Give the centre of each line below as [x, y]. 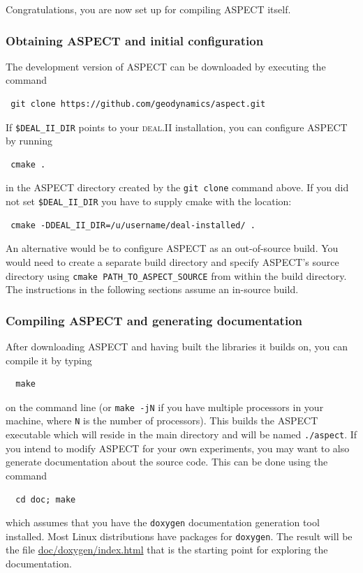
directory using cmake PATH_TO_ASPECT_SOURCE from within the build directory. [176, 275]
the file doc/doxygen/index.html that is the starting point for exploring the [167, 550]
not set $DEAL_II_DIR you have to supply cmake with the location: [149, 201]
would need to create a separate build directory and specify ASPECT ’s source [172, 261]
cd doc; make [46, 499]
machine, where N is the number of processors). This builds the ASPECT [162, 421]
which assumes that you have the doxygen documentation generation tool [163, 522]
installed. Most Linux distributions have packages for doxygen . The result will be [179, 536]
